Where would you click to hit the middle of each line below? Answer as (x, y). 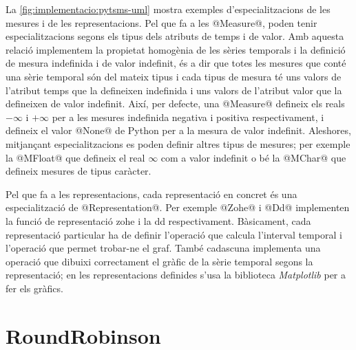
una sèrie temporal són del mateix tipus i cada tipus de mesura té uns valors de (174, 76)
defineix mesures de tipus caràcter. (78, 171)
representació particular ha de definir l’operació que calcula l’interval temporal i (174, 234)
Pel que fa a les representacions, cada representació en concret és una (151, 194)
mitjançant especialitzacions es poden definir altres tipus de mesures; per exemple (178, 143)
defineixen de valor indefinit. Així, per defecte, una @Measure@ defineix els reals (175, 103)
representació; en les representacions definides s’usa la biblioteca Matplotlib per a (176, 275)
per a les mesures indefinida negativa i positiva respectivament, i (188, 117)
